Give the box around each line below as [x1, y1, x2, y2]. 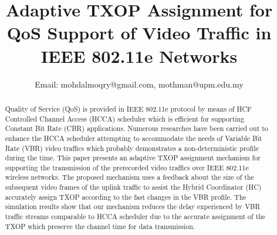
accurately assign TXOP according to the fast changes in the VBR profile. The [5, 192, 246, 202]
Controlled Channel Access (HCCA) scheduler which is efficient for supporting [5, 113, 245, 123]
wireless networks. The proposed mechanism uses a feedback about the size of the [5, 172, 254, 182]
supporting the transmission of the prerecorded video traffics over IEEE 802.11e [5, 162, 249, 172]
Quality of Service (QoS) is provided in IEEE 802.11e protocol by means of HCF [5, 103, 252, 113]
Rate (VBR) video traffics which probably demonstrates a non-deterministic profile [5, 143, 259, 153]
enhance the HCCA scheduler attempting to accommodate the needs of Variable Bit [5, 133, 262, 143]
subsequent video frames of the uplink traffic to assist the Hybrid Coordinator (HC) [5, 182, 262, 192]
